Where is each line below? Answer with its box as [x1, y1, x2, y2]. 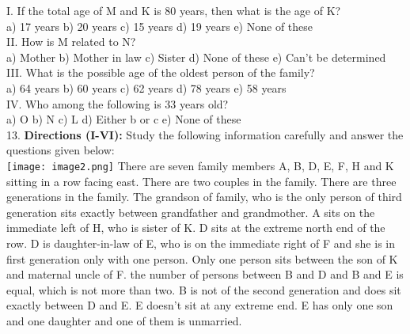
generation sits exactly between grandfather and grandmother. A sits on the [6, 203, 375, 220]
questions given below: [6, 142, 115, 158]
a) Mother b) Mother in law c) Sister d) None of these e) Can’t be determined [6, 48, 386, 65]
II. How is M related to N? [6, 33, 136, 50]
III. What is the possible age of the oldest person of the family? [6, 64, 315, 81]
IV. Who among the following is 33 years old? [6, 95, 229, 112]
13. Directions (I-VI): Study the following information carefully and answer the [6, 126, 404, 142]
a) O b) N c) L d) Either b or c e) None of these [6, 111, 241, 127]
